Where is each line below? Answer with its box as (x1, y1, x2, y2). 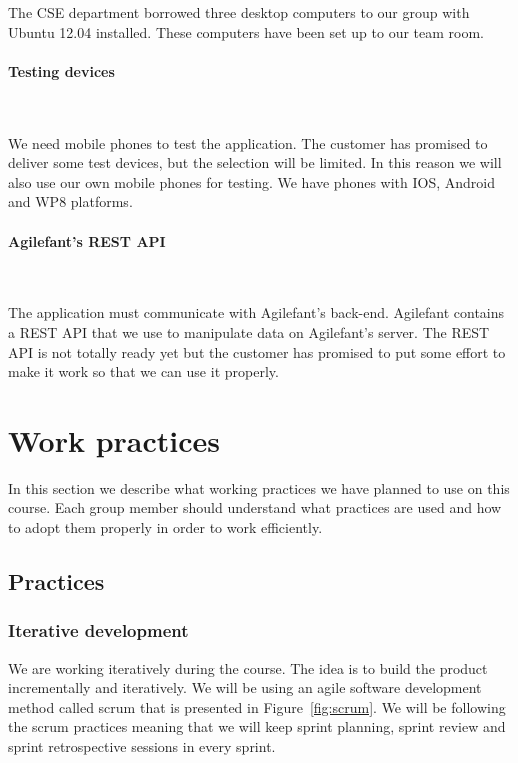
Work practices (8, 419, 221, 460)
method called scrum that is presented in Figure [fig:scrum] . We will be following (8, 696, 506, 717)
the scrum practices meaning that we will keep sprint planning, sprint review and (8, 716, 506, 737)
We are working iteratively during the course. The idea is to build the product (8, 657, 488, 678)
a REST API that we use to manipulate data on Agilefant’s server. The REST (8, 321, 490, 342)
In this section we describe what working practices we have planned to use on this (8, 477, 510, 498)
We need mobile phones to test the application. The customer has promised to (8, 132, 488, 153)
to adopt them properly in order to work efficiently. (8, 517, 323, 538)
